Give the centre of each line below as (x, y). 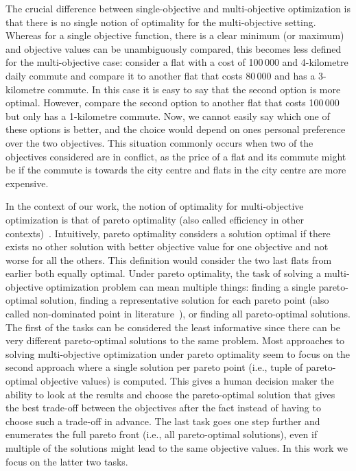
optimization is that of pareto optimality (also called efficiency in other (155, 219)
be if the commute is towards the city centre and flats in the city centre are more (176, 170)
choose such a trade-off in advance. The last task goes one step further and (163, 421)
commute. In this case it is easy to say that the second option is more (194, 89)
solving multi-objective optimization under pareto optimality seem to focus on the (178, 353)
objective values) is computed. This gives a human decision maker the (187, 381)
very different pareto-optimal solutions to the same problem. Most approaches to (175, 340)
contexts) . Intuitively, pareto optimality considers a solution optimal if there (168, 233)
